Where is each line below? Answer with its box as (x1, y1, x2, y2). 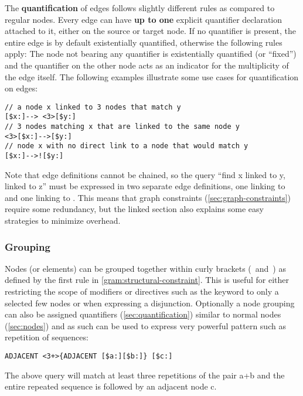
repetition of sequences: (5, 331, 88, 343)
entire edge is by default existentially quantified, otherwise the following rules (5, 36, 282, 48)
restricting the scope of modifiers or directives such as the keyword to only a (5, 285, 279, 298)
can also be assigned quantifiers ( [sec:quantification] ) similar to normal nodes (5, 308, 281, 320)
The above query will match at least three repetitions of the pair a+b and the (5, 368, 285, 381)
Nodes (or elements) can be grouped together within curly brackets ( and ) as (5, 262, 286, 274)
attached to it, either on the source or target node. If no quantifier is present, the (5, 25, 297, 37)
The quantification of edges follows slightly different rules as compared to (5, 2, 275, 13)
